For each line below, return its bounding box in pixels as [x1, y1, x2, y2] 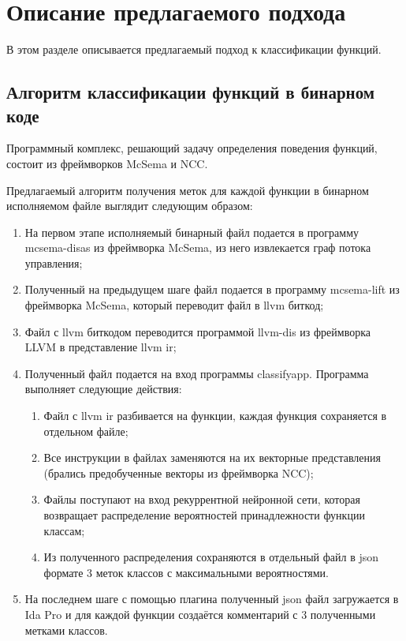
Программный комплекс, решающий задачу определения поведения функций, [6, 140, 378, 156]
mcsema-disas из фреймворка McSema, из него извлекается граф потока [24, 239, 371, 256]
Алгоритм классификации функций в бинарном [6, 80, 375, 104]
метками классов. [24, 621, 108, 638]
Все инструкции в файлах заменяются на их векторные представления [43, 449, 381, 466]
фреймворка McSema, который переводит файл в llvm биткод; [24, 297, 324, 313]
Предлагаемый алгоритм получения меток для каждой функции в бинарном [6, 182, 369, 198]
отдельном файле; [43, 422, 129, 439]
